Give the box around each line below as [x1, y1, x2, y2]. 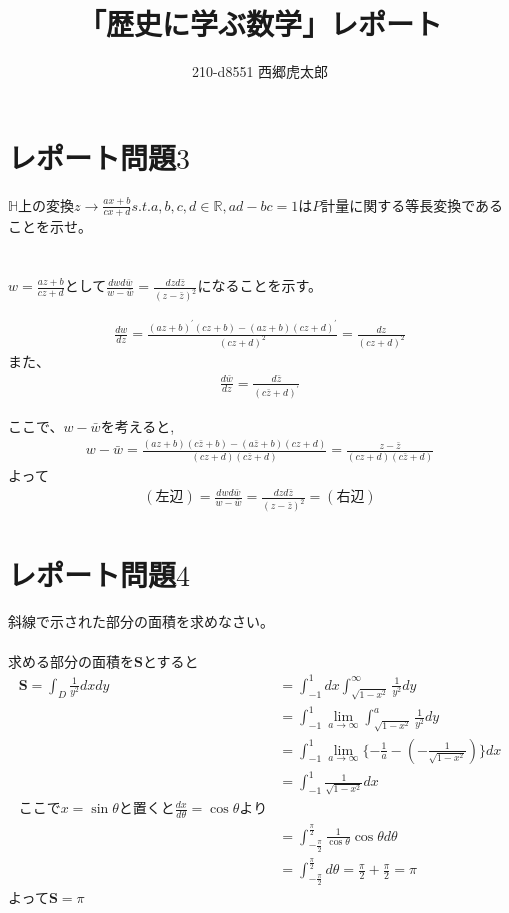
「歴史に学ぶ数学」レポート [77, 3, 442, 44]
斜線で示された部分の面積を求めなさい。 [8, 611, 274, 632]
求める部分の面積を [8, 650, 134, 671]
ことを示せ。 [8, 216, 92, 237]
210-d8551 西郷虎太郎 [191, 61, 329, 82]
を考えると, [100, 415, 175, 436]
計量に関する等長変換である [321, 194, 504, 215]
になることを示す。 [197, 275, 323, 296]
